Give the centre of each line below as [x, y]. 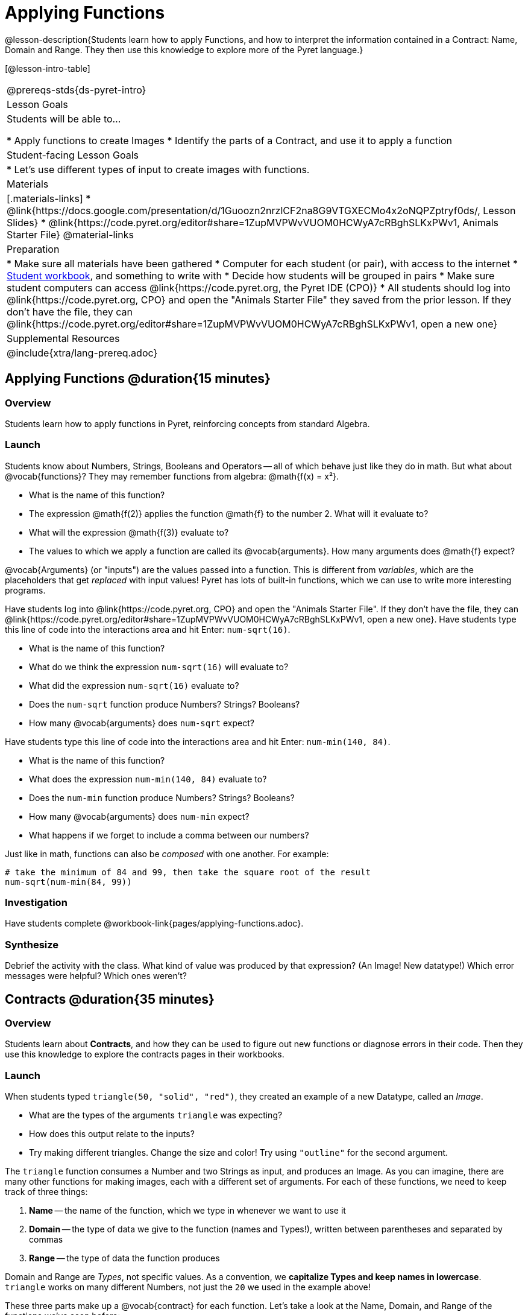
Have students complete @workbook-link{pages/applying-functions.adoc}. [154, 924]
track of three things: [46, 1192]
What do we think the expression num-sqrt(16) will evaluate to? [159, 667]
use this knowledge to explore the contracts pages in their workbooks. [145, 1054]
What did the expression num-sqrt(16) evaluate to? [134, 685]
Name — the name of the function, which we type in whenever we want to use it [187, 1211]
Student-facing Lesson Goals [73, 155]
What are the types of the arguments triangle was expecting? [156, 1115]
